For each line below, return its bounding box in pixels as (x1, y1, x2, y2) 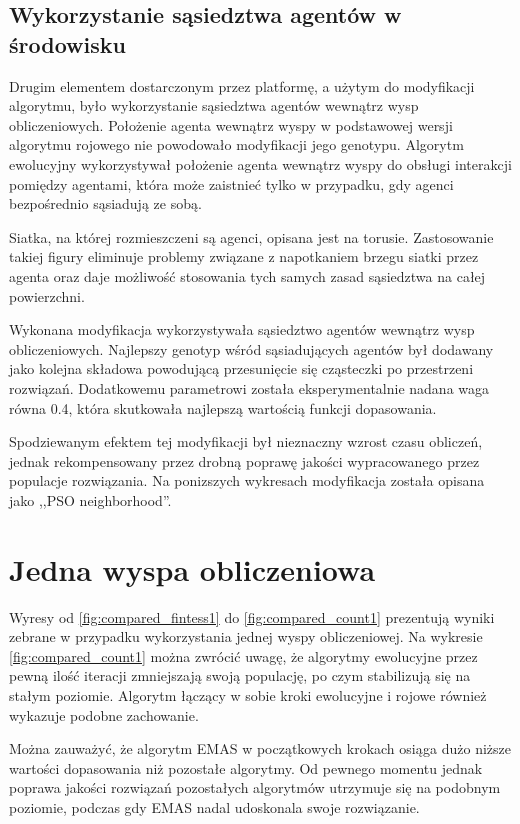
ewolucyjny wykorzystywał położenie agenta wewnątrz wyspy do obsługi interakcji (9, 153, 512, 174)
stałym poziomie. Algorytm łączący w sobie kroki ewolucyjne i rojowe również (9, 684, 487, 705)
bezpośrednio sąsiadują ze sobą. (9, 193, 202, 214)
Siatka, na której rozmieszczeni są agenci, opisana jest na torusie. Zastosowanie (9, 226, 494, 247)
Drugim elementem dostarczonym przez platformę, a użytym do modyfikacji (9, 75, 475, 96)
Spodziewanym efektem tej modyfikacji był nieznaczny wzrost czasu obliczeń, (9, 431, 483, 452)
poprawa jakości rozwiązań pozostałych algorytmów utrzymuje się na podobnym (9, 777, 501, 798)
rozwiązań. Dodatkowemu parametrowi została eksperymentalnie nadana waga (9, 377, 490, 398)
